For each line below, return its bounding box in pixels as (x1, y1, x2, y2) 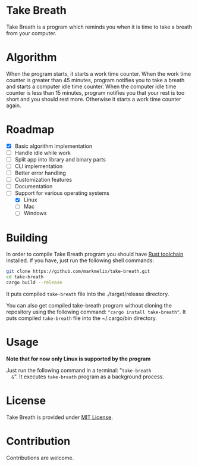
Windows (23, 210, 47, 217)
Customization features (14, 176, 73, 184)
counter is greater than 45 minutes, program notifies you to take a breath (6, 76, 185, 83)
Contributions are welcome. (6, 454, 74, 461)
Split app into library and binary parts (14, 156, 106, 163)
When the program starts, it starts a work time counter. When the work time (6, 70, 191, 77)
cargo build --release (6, 279, 62, 286)
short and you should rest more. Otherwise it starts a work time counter (6, 95, 181, 102)
